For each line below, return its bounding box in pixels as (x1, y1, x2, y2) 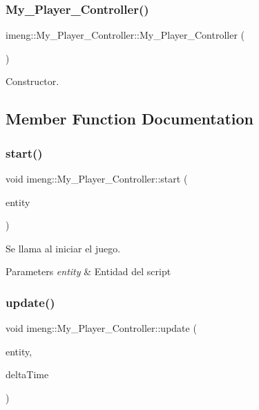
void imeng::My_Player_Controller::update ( (6, 321, 197, 335)
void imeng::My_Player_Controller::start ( (6, 171, 188, 185)
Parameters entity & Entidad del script (6, 264, 171, 279)
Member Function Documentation (6, 108, 254, 129)
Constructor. (6, 74, 59, 88)
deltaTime (6, 367, 49, 382)
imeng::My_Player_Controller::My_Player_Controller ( (6, 28, 245, 42)
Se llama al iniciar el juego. (6, 241, 121, 255)
